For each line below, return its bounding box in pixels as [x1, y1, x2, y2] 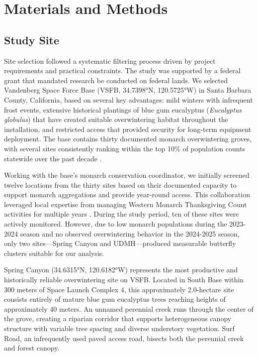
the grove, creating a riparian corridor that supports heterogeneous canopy [4, 313, 232, 324]
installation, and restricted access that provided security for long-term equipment [4, 123, 252, 134]
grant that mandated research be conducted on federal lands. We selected [4, 75, 228, 85]
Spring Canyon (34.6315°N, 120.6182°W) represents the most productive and [4, 264, 238, 275]
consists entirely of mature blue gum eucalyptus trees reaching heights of [4, 294, 226, 304]
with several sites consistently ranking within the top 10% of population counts [4, 143, 246, 153]
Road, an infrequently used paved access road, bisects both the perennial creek [4, 333, 244, 343]
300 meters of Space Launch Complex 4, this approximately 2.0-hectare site [4, 284, 234, 294]
